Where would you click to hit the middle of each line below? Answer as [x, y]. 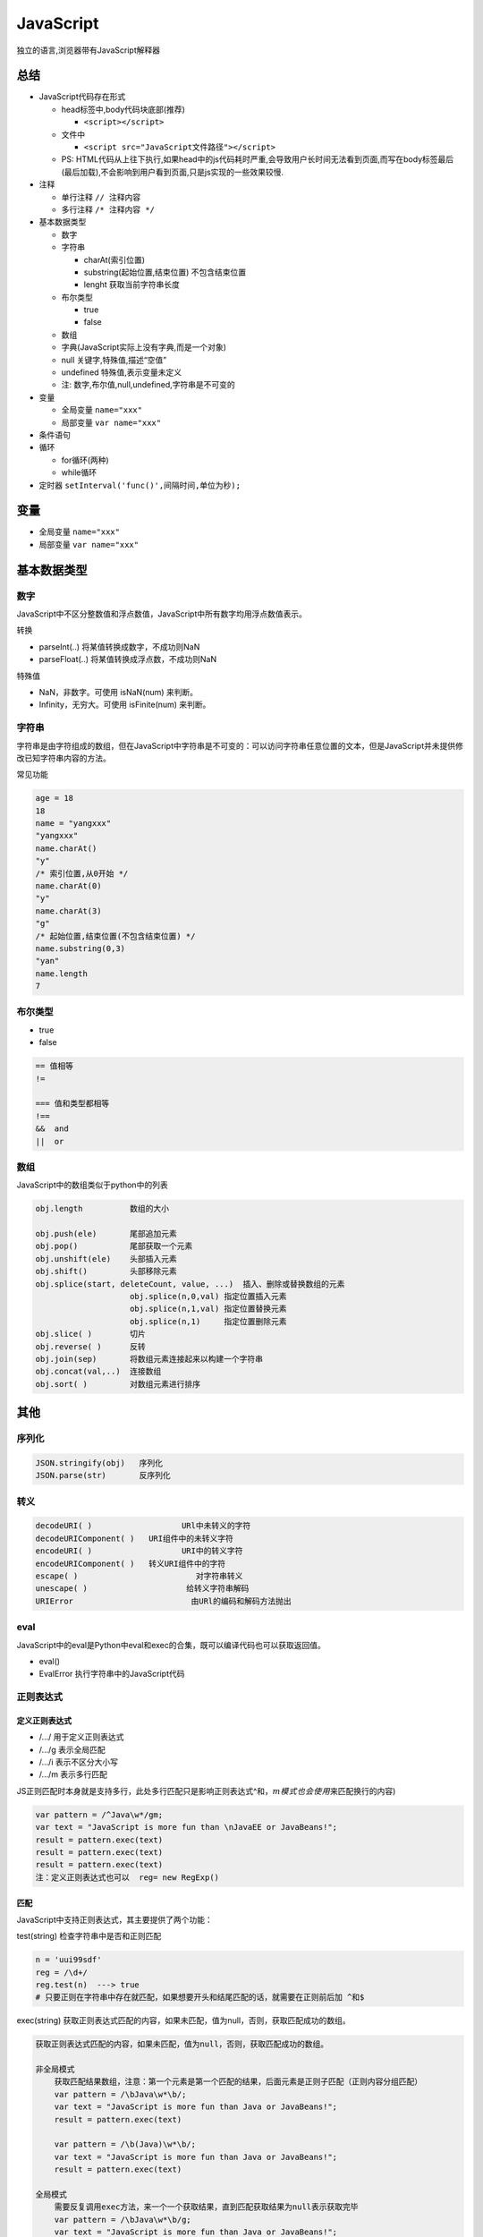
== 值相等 [54, 1066]
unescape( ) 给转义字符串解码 [142, 1589]
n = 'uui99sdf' [68, 1960]
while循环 [79, 472]
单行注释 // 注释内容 [101, 197]
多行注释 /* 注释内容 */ [108, 209]
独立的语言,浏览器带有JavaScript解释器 [89, 50]
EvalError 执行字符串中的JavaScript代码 [112, 1674]
